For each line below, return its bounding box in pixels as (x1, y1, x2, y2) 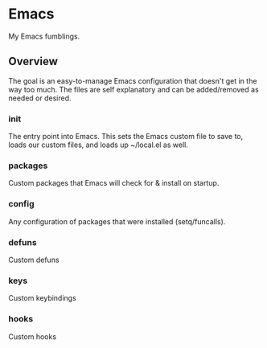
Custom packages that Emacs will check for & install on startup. (8, 178, 220, 188)
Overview (8, 55, 59, 68)
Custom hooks (8, 331, 57, 342)
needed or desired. (8, 93, 72, 103)
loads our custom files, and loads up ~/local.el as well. (8, 140, 189, 149)
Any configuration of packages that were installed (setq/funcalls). (8, 216, 226, 226)
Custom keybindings (8, 293, 76, 303)
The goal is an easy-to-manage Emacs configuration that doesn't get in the (8, 76, 257, 85)
